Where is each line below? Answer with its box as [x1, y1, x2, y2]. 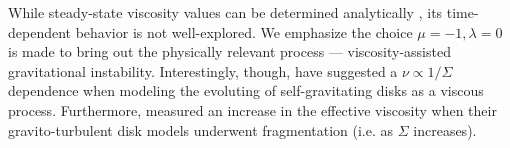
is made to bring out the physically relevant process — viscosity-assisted [8, 41, 451, 62]
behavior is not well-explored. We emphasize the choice [75, 21, 413, 42]
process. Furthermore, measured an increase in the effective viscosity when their [8, 99, 497, 120]
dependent [8, 21, 72, 42]
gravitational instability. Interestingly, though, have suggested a [8, 60, 398, 81]
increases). [413, 119, 477, 140]
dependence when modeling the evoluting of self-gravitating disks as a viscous [8, 80, 484, 101]
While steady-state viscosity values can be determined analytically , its [8, 2, 443, 22]
